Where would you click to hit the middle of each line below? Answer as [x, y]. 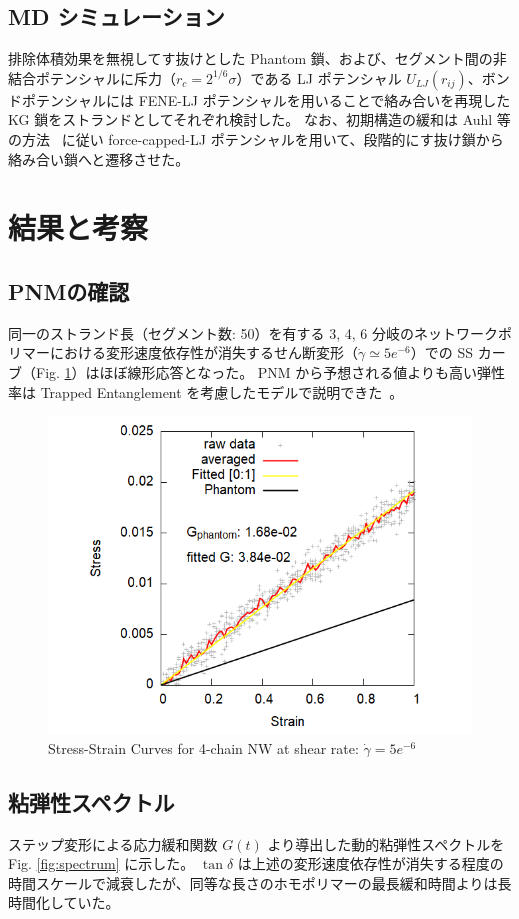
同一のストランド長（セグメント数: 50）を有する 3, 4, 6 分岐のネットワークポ [260, 332]
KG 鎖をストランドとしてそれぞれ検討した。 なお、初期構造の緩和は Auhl [250, 119]
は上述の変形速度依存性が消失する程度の [370, 863]
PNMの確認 [69, 290]
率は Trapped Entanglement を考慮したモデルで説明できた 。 [206, 391]
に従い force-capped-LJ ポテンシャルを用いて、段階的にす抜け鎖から [282, 138]
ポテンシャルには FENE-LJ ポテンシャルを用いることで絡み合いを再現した [266, 99]
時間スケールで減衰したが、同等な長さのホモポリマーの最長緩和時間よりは [253, 882]
